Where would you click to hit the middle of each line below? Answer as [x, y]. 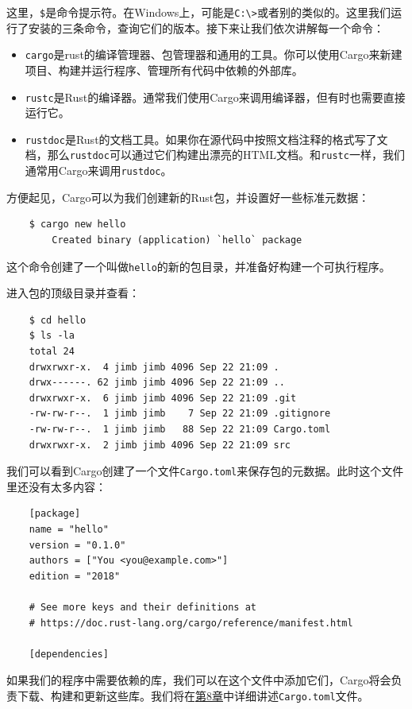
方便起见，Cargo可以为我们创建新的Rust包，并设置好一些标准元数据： [188, 197]
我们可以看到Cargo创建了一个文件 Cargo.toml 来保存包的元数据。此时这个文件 [205, 471]
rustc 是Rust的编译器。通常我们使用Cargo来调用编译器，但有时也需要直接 [215, 97]
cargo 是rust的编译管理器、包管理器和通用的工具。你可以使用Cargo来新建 [214, 54]
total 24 [52, 351]
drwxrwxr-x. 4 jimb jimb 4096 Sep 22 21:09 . [154, 367]
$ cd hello [58, 320]
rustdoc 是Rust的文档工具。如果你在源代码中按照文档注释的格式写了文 [206, 139]
